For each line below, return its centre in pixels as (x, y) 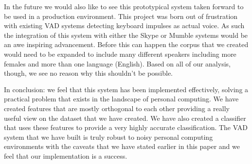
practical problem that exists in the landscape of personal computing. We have (121, 99)
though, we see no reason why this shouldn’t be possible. (89, 73)
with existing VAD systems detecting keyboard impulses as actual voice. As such (124, 25)
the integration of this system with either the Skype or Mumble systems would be (126, 35)
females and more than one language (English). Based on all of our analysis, (117, 63)
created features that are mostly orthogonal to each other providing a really (117, 108)
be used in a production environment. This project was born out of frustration (121, 16)
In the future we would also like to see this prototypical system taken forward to (124, 6)
